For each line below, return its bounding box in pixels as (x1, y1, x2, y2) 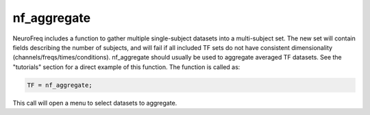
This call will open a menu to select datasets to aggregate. (12, 99, 177, 107)
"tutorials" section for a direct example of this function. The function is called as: (12, 62, 241, 71)
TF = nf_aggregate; (27, 81, 92, 89)
